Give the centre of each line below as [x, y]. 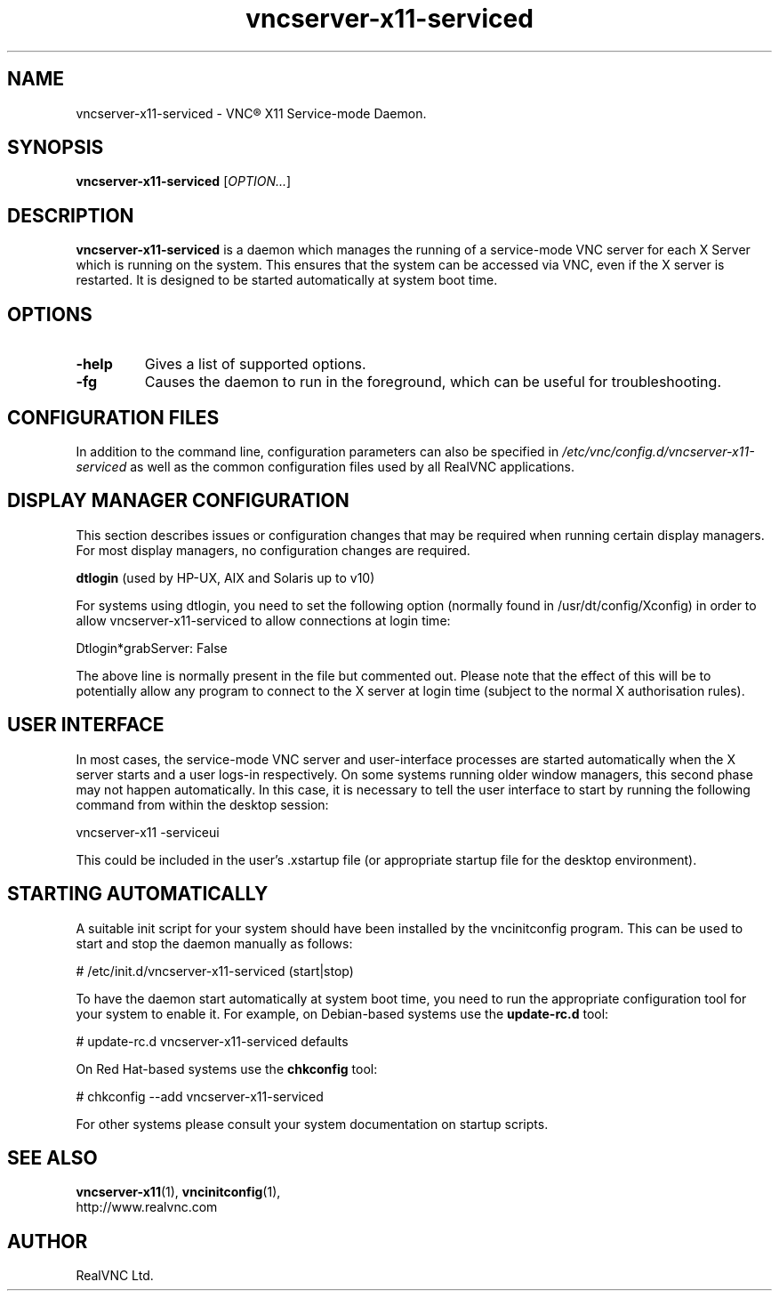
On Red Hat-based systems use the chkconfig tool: [227, 1068]
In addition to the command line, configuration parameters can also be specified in [317, 451]
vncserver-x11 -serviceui [148, 832]
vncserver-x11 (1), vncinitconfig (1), [178, 1192]
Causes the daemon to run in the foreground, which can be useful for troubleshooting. [433, 382]
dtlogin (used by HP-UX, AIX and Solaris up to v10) [225, 577]
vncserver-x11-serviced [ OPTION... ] [184, 181]
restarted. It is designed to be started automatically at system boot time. [287, 280]
